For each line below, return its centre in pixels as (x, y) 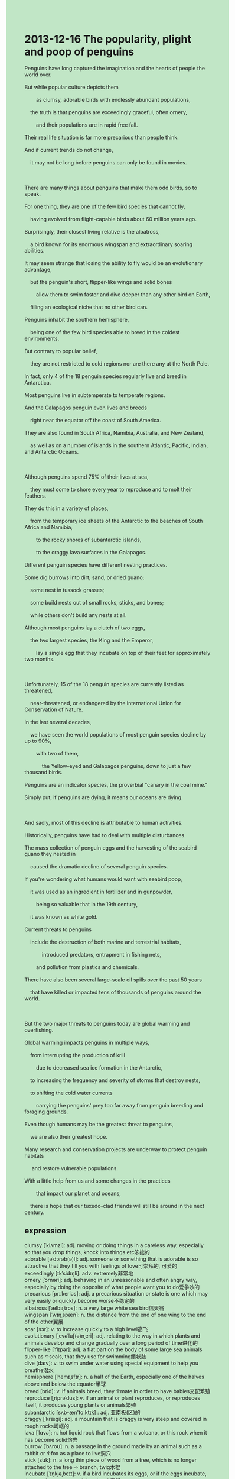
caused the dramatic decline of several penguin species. (99, 866)
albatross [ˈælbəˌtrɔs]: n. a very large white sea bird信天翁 (94, 1308)
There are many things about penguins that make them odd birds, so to (111, 188)
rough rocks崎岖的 (47, 1426)
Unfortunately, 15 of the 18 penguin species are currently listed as (104, 684)
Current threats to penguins (58, 929)
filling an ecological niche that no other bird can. (89, 307)
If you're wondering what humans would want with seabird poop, (103, 879)
